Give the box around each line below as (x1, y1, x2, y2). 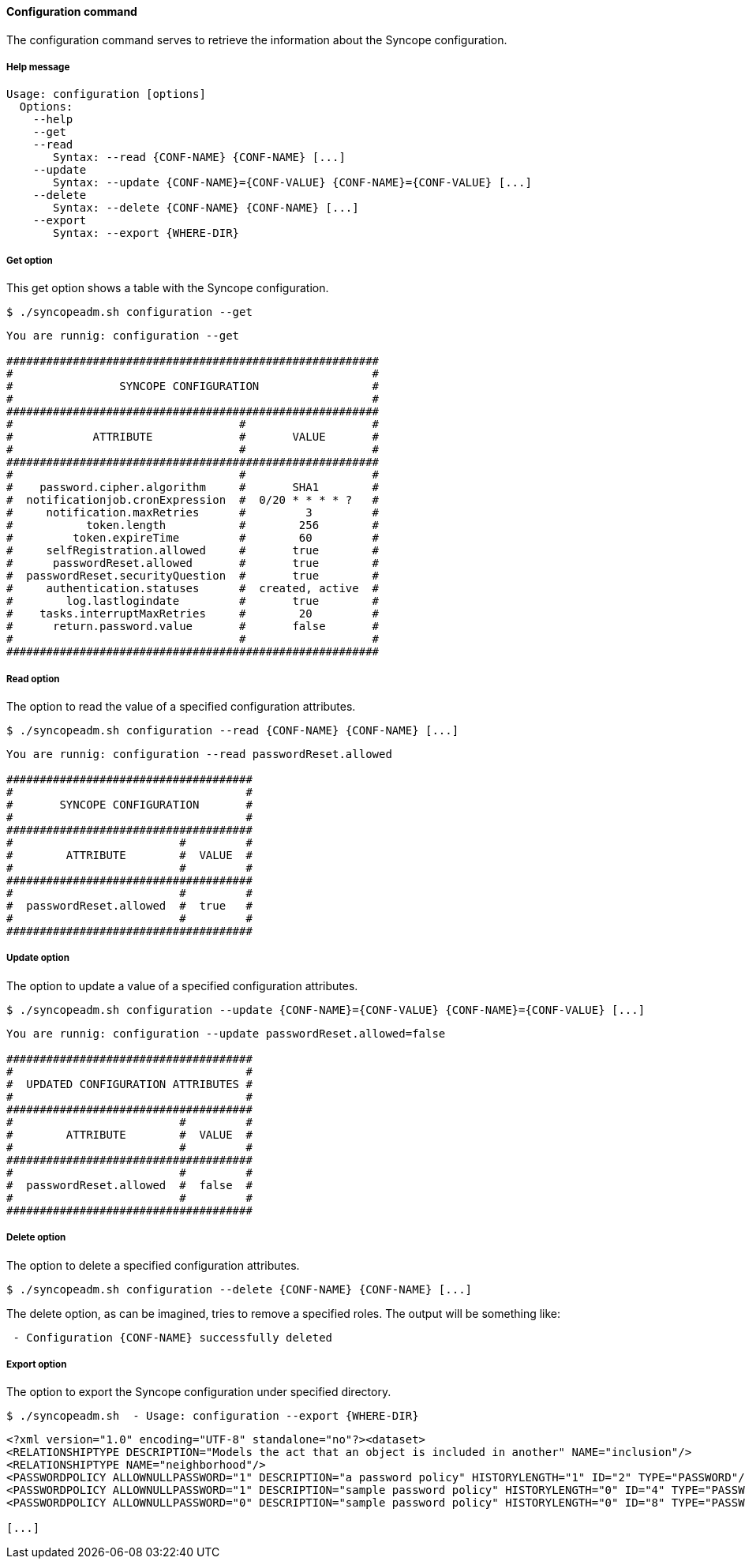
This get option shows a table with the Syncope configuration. (6, 281, 329, 295)
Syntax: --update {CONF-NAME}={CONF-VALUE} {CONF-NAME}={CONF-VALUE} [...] (53, 176, 532, 190)
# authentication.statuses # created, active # (6, 582, 380, 595)
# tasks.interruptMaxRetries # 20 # (6, 607, 380, 621)
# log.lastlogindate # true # (6, 595, 380, 608)
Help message (6, 62, 70, 73)
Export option (6, 1358, 67, 1370)
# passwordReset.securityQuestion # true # (6, 569, 380, 583)
